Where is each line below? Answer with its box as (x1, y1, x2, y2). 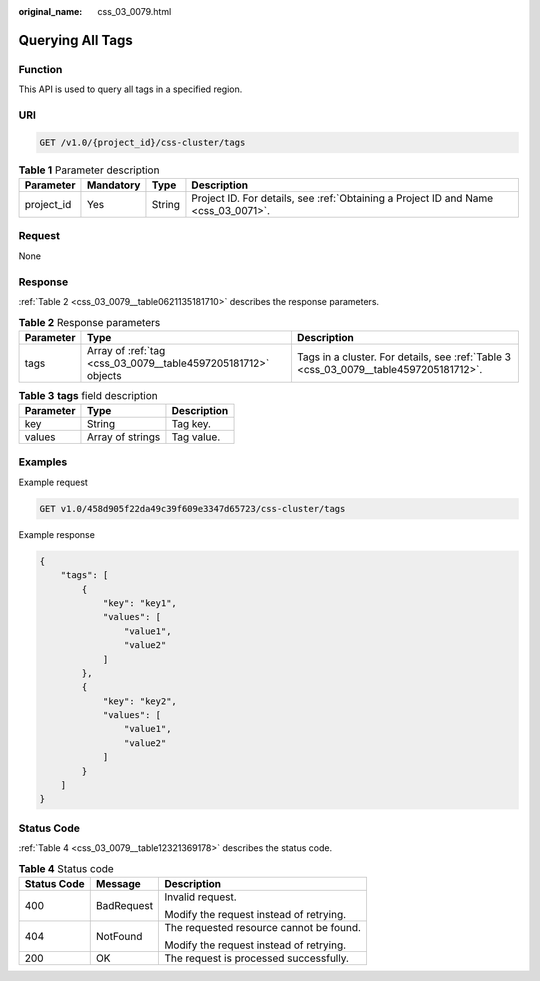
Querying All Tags (18, 31, 134, 49)
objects (86, 368, 122, 382)
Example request (18, 476, 89, 488)
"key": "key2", (102, 695, 177, 707)
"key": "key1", (102, 597, 177, 609)
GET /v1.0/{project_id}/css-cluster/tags (39, 136, 246, 148)
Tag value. (171, 430, 221, 444)
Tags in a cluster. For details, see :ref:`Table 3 (296, 350, 512, 364)
